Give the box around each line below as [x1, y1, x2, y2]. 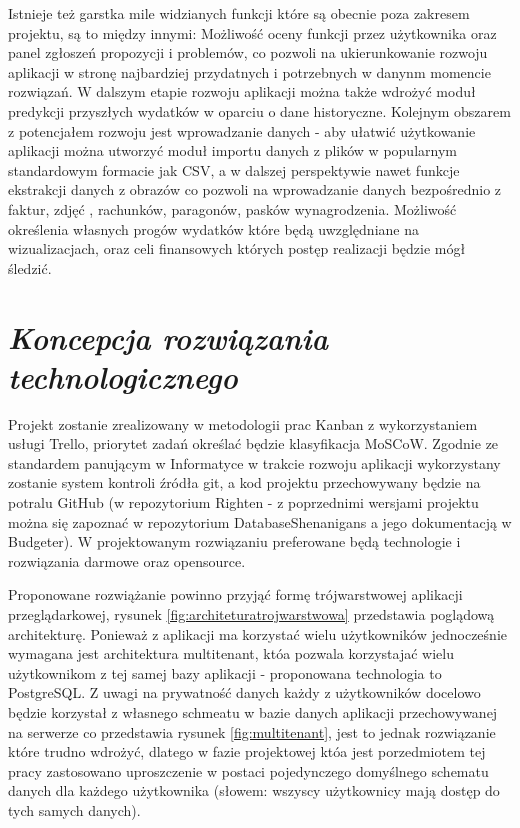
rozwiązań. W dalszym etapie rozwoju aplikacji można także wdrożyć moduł [8, 81, 476, 102]
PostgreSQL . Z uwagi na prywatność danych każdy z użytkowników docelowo [8, 682, 481, 703]
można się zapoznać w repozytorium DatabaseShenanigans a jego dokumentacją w [8, 511, 512, 532]
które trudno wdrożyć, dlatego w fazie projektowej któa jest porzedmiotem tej [8, 741, 486, 762]
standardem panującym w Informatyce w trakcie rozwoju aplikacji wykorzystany [8, 452, 501, 473]
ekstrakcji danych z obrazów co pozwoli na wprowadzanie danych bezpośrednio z [8, 179, 502, 200]
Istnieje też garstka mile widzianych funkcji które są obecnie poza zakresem [8, 3, 470, 23]
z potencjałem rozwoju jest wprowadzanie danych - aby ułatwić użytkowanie [8, 120, 476, 141]
